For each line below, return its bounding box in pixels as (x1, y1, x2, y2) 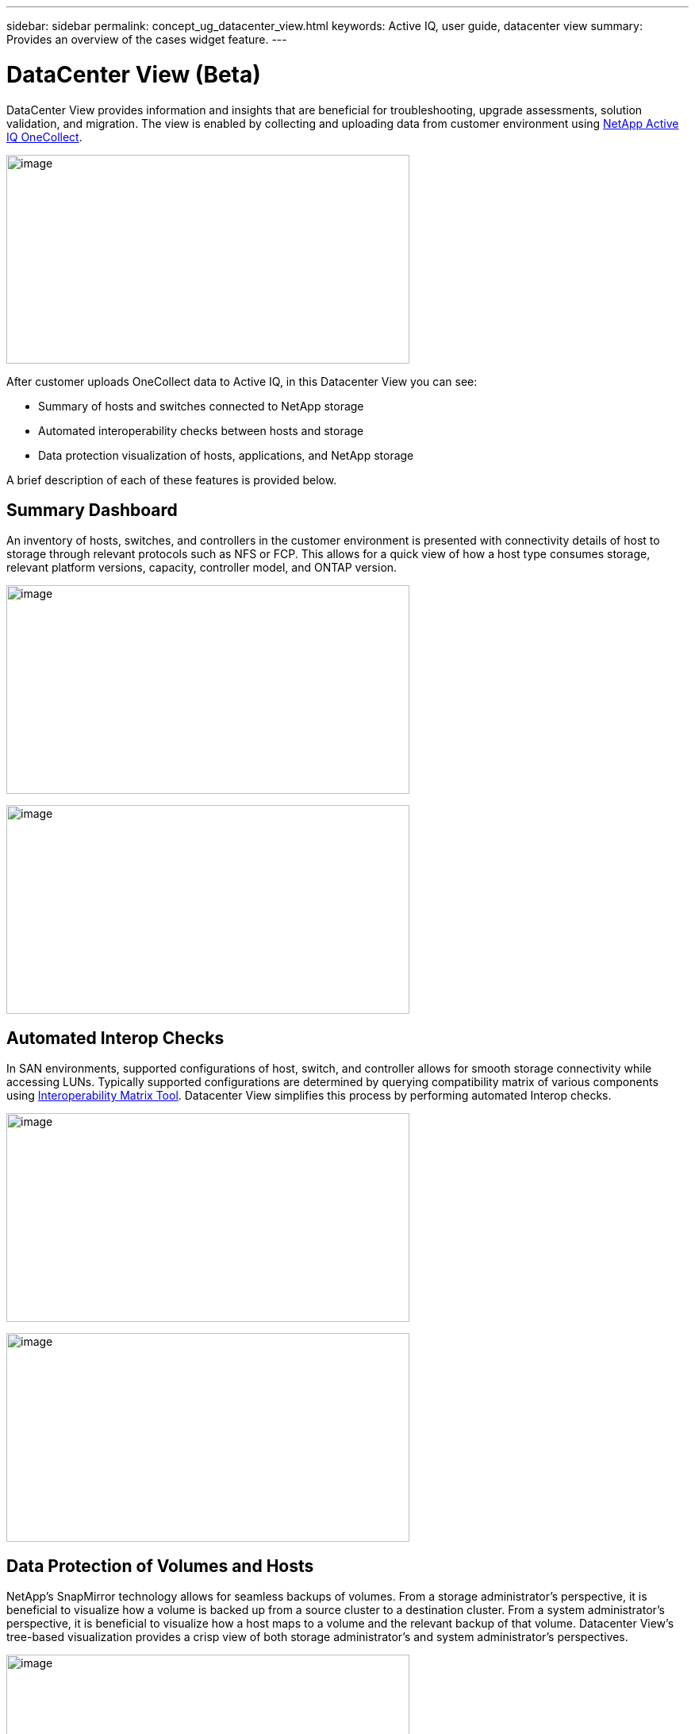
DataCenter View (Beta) (6, 60, 261, 88)
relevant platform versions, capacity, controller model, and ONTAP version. (6, 561, 397, 575)
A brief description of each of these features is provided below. (6, 472, 337, 487)
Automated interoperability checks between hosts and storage (38, 423, 364, 437)
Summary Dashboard (6, 499, 178, 520)
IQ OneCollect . (6, 129, 83, 144)
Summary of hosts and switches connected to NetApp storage (38, 399, 364, 413)
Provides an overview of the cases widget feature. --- (6, 33, 287, 46)
